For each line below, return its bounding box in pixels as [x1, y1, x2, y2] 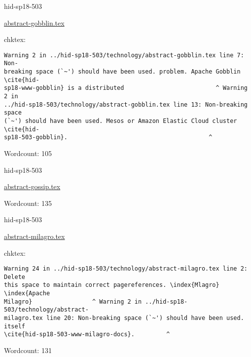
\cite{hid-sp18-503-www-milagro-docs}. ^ [4, 331, 170, 338]
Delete [4, 273, 25, 280]
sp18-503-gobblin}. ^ [4, 134, 213, 141]
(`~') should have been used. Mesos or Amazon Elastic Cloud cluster [4, 118, 237, 125]
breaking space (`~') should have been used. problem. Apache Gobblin [4, 68, 241, 76]
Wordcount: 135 [4, 198, 52, 208]
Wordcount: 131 [4, 345, 52, 356]
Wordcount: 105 [4, 148, 52, 158]
